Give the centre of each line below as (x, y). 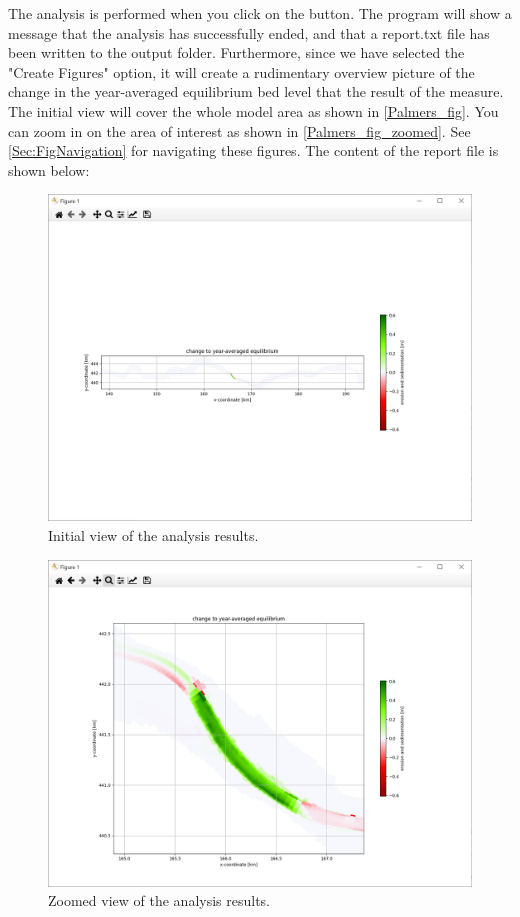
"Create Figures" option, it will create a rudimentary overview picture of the (241, 71)
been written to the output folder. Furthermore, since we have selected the (236, 52)
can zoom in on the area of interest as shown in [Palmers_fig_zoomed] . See (239, 130)
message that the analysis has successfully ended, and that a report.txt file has (249, 32)
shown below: (49, 169)
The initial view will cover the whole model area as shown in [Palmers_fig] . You (253, 110)
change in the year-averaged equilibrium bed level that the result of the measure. (256, 91)
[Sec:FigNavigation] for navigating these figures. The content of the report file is (253, 150)
